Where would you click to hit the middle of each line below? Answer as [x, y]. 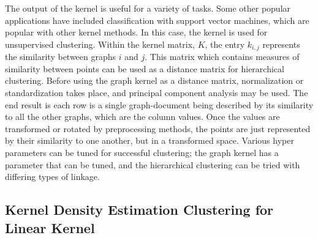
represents [281, 44]
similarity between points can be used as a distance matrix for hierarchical [145, 68]
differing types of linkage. [52, 177]
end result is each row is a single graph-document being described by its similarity [159, 104]
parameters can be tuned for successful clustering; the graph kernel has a [142, 152]
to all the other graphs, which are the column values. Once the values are [142, 117]
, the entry [225, 44]
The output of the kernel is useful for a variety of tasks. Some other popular [148, 8]
